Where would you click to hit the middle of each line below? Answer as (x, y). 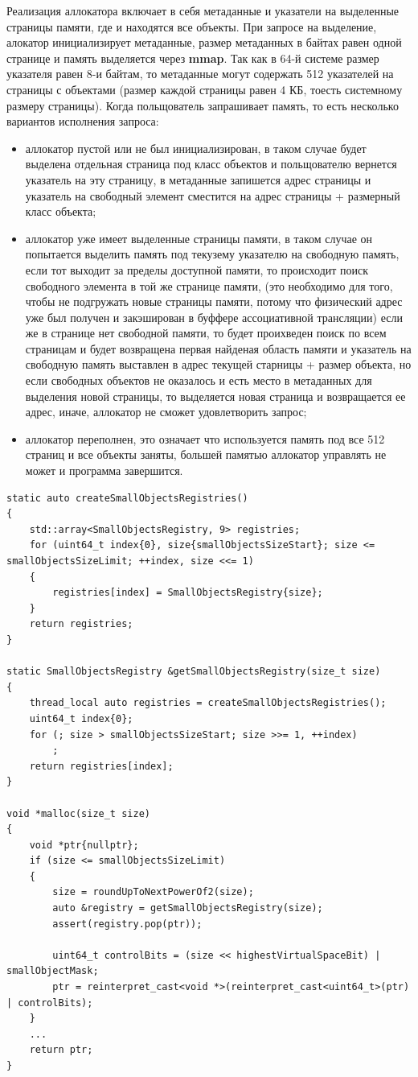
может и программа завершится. (104, 470)
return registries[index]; (101, 766)
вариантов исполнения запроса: (83, 121)
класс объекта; (61, 211)
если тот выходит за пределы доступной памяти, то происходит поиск (197, 269)
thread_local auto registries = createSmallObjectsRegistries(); (208, 703)
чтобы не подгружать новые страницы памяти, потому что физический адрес (214, 301)
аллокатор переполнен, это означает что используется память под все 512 (205, 438)
